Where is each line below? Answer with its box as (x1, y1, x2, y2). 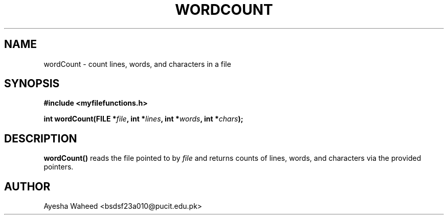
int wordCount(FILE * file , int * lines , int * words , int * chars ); (43, 114, 243, 124)
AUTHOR (4, 180, 51, 193)
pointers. (43, 162, 74, 172)
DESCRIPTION (4, 132, 77, 145)
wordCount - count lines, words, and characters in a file (43, 59, 231, 68)
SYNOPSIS (4, 77, 60, 90)
